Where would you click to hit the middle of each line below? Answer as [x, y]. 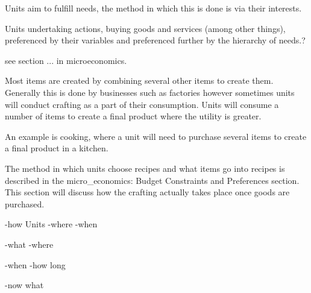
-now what [24, 285]
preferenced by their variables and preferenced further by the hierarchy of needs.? [155, 40]
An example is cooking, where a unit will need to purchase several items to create [156, 136]
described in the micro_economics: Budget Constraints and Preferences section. [152, 180]
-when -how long [35, 264]
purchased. [25, 203]
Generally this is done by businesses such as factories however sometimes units [150, 92]
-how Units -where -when [51, 224]
